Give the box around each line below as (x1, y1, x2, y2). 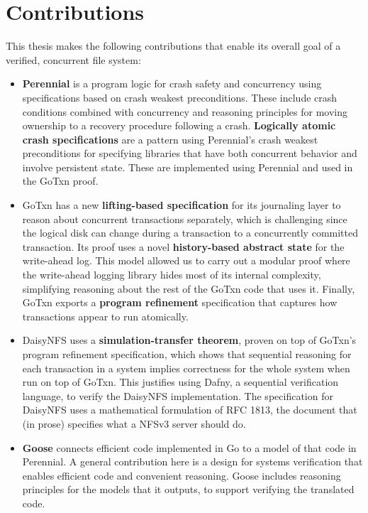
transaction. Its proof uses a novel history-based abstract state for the (22, 239, 345, 254)
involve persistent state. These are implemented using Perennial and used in (22, 159, 353, 174)
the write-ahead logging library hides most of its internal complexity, (22, 267, 321, 282)
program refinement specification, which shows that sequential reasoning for (22, 347, 352, 361)
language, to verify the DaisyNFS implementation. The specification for (22, 388, 333, 403)
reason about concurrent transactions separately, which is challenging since (22, 211, 347, 226)
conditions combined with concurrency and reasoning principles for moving (22, 104, 347, 119)
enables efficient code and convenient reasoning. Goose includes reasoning (22, 468, 341, 482)
